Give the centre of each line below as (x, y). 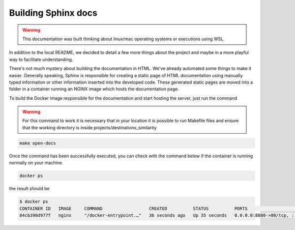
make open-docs (38, 143)
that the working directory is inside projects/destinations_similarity (89, 127)
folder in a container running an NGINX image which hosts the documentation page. (94, 89)
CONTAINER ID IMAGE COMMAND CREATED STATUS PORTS (133, 208)
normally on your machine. (36, 163)
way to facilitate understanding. (41, 59)
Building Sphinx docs (53, 13)
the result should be (29, 189)
